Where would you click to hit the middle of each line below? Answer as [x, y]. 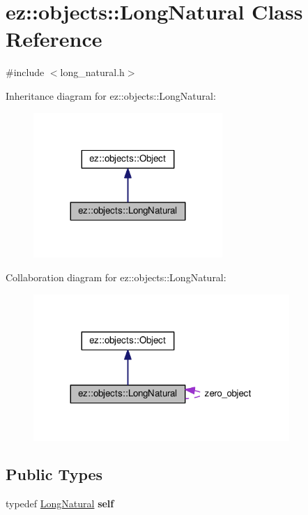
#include [25, 72]
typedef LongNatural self [60, 503]
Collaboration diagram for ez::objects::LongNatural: [116, 277]
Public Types [54, 474]
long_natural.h [92, 72]
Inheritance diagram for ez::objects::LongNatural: [111, 95]
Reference [54, 39]
